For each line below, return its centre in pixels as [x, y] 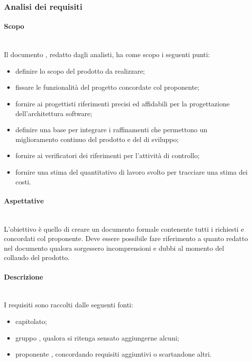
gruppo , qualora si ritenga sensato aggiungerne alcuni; [97, 337]
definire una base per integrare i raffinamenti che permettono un [111, 130]
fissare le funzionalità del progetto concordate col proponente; [107, 87]
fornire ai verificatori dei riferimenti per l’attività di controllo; [107, 155]
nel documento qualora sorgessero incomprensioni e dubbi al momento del [114, 248]
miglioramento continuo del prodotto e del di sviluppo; [97, 139]
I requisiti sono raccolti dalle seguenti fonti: [69, 305]
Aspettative [24, 200]
